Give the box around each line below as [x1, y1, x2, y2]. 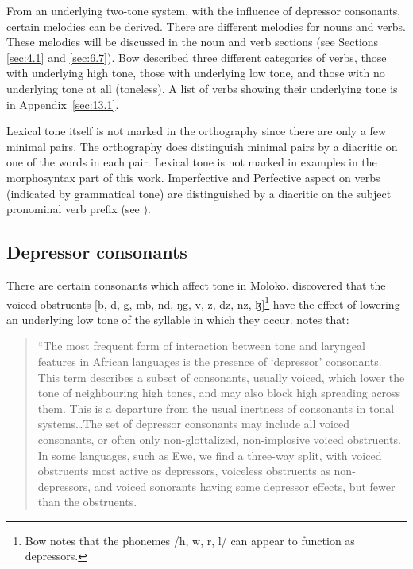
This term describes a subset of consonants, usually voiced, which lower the [37, 368, 405, 385]
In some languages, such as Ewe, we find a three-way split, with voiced [37, 446, 382, 463]
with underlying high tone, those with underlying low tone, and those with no [6, 64, 385, 81]
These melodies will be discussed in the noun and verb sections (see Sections [6, 33, 379, 50]
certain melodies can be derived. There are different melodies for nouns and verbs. [6, 18, 407, 34]
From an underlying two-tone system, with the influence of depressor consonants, [6, 2, 401, 18]
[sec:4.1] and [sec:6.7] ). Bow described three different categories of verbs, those [6, 49, 387, 65]
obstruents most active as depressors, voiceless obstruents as [37, 462, 330, 479]
